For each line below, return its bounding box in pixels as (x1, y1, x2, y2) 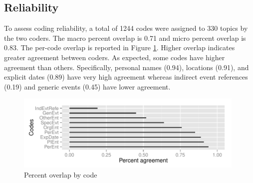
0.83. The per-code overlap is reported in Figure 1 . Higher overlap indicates (4, 42, 235, 53)
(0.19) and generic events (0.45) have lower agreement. (4, 81, 171, 91)
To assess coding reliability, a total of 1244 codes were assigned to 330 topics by (4, 23, 248, 33)
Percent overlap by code (24, 169, 97, 180)
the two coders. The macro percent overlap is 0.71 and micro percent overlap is (4, 32, 246, 43)
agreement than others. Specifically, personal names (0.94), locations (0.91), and (4, 62, 249, 72)
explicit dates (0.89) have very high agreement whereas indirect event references (4, 72, 248, 82)
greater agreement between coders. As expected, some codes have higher (4, 52, 225, 62)
